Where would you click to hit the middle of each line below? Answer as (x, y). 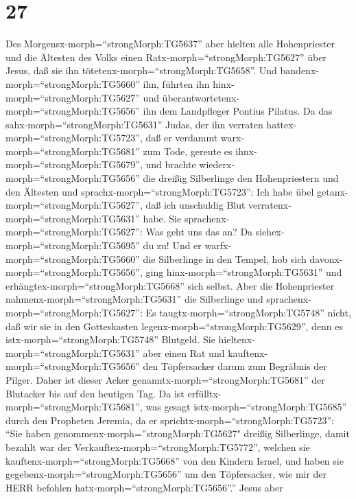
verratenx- (270, 205)
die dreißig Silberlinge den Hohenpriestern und (241, 178)
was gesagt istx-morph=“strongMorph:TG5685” (246, 407)
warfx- (218, 245)
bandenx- (299, 70)
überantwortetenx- (201, 97)
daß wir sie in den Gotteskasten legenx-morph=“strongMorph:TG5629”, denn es (174, 326)
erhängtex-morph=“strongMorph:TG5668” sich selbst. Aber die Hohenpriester (170, 285)
